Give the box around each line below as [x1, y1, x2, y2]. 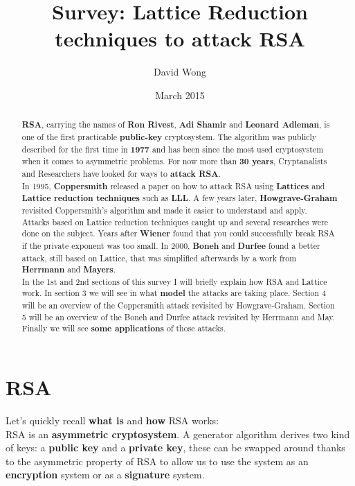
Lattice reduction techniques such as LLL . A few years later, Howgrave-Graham [21, 192, 338, 205]
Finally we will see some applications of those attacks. [21, 322, 226, 335]
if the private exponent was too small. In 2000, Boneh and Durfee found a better [21, 239, 320, 252]
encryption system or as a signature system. [6, 467, 205, 482]
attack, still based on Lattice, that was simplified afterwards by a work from [21, 252, 297, 263]
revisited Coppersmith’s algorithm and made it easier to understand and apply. [21, 204, 307, 216]
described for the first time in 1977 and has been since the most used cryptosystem [21, 143, 324, 155]
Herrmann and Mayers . [21, 263, 116, 276]
